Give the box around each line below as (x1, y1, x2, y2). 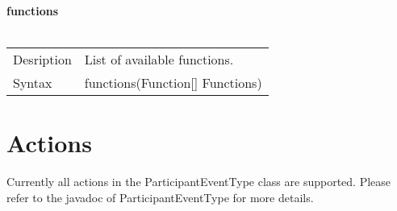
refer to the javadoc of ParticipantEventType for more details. (6, 188, 314, 205)
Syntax (13, 73, 52, 93)
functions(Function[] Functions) (84, 73, 262, 93)
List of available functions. (84, 50, 234, 69)
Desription (13, 50, 72, 69)
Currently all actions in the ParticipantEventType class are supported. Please (6, 173, 391, 190)
